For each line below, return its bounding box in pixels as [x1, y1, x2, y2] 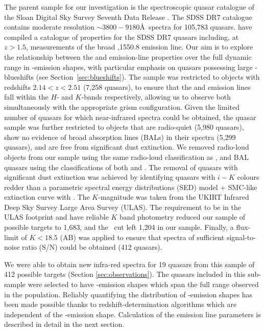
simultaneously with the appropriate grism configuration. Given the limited [4, 101, 239, 112]
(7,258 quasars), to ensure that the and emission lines [83, 81, 251, 92]
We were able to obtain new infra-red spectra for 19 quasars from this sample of [4, 258, 255, 269]
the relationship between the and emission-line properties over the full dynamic [4, 51, 252, 62]
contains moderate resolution [4, 21, 94, 32]
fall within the [4, 91, 49, 102]
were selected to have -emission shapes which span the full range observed [28, 279, 259, 290]
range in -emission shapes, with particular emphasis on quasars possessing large [4, 61, 253, 72]
